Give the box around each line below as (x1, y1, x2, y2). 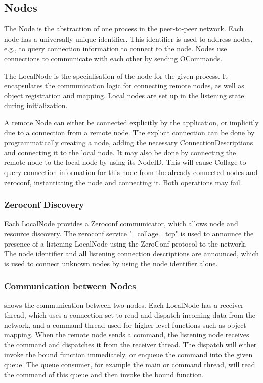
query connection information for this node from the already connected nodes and (4, 166, 258, 177)
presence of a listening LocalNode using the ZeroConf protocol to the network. (4, 238, 247, 249)
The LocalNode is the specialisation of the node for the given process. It (4, 70, 228, 81)
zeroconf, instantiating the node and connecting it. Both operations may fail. (4, 177, 242, 187)
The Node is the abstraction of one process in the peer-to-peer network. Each (4, 23, 244, 34)
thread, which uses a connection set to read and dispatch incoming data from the (4, 309, 256, 320)
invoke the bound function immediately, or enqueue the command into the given (4, 349, 253, 360)
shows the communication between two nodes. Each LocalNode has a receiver (4, 299, 244, 310)
